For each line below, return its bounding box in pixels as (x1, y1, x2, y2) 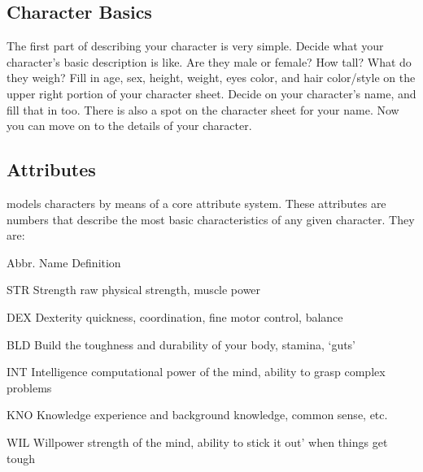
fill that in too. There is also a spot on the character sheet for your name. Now (7, 101, 399, 118)
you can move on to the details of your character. (7, 117, 252, 134)
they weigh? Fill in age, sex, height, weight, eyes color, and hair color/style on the (7, 69, 416, 86)
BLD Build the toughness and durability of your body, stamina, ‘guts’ (7, 336, 356, 353)
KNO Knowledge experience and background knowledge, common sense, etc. (7, 406, 388, 423)
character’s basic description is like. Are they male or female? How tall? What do (7, 53, 412, 70)
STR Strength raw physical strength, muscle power (7, 281, 261, 298)
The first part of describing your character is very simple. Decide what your (7, 37, 384, 54)
